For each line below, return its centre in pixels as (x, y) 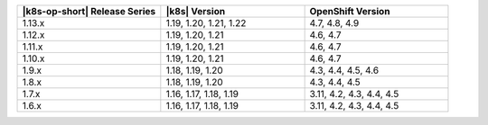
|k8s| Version (196, 11)
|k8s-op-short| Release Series (89, 11)
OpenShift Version (350, 11)
